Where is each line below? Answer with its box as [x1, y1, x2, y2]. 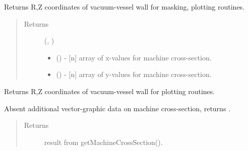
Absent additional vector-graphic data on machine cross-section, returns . [4, 103, 230, 113]
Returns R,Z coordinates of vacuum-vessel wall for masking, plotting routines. [4, 2, 245, 12]
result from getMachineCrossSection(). [44, 136, 163, 147]
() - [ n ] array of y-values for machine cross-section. [56, 69, 212, 80]
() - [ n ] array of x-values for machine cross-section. [56, 52, 212, 62]
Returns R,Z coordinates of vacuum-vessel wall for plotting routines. [4, 86, 215, 96]
